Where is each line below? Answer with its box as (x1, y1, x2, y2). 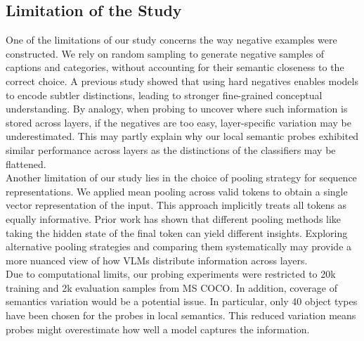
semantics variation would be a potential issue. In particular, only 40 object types (6, 294, 358, 309)
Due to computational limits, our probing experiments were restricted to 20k (6, 266, 336, 281)
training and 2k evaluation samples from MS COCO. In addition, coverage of (6, 280, 338, 295)
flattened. (6, 156, 46, 171)
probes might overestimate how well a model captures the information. (6, 321, 310, 336)
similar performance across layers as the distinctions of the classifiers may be (6, 142, 336, 157)
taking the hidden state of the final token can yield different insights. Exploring (6, 225, 348, 240)
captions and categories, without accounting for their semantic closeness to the (6, 60, 344, 75)
